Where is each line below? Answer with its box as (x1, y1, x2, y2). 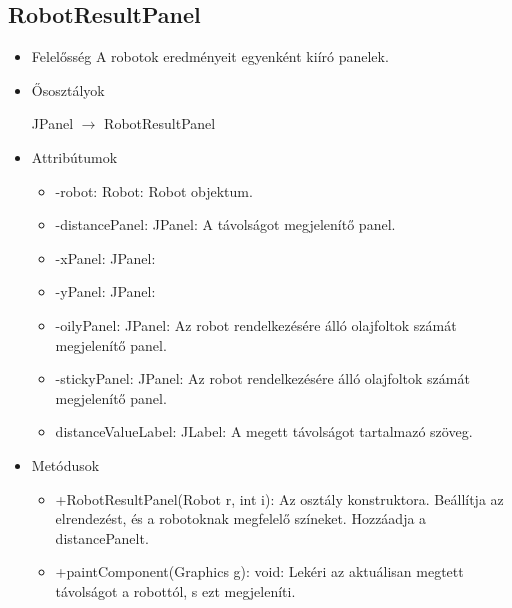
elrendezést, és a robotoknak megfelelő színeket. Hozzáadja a (55, 508, 427, 529)
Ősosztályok (31, 79, 105, 100)
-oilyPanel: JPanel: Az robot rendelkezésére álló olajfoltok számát (55, 314, 457, 335)
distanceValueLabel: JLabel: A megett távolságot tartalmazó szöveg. (55, 421, 473, 442)
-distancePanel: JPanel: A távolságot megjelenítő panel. (55, 214, 396, 235)
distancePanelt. (55, 527, 149, 548)
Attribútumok (31, 146, 118, 167)
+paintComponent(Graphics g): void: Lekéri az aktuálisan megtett (55, 561, 464, 582)
